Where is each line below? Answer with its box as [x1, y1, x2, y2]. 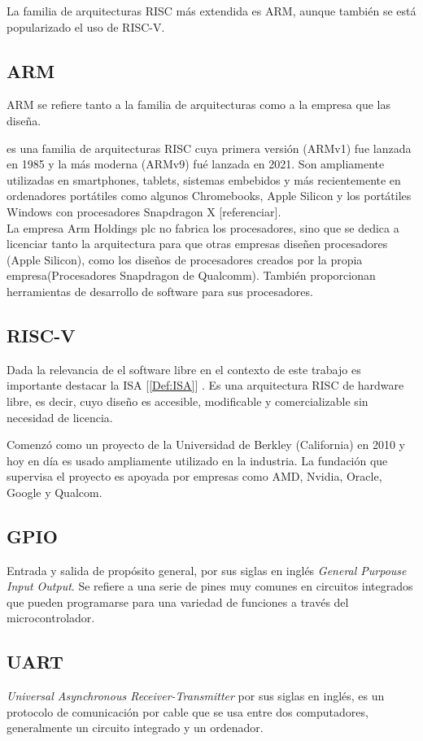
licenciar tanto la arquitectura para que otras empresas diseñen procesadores [7, 235, 388, 252]
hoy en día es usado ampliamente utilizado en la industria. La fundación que [7, 451, 388, 469]
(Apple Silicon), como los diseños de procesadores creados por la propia [7, 251, 363, 268]
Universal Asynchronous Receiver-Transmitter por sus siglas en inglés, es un [7, 687, 385, 704]
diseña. [7, 111, 41, 129]
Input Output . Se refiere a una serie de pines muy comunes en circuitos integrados [7, 578, 413, 595]
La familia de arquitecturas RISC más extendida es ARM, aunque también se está [7, 2, 416, 19]
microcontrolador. [7, 609, 95, 626]
